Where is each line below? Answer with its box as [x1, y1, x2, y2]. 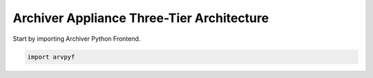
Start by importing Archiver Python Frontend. [12, 35, 141, 43]
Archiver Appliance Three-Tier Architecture [12, 10, 269, 26]
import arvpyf [27, 52, 75, 61]
